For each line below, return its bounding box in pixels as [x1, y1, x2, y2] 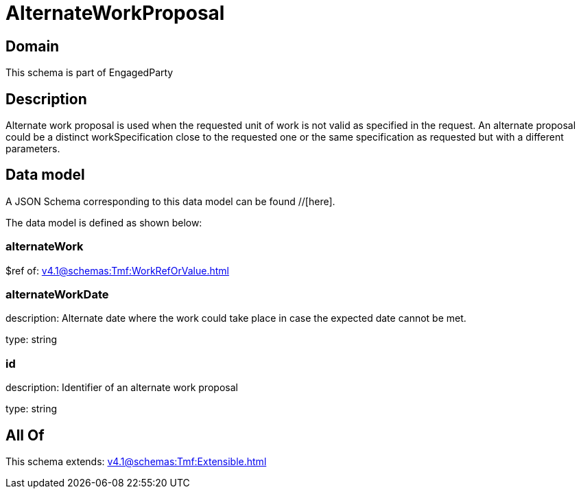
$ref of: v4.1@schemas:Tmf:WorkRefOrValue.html [5, 264, 229, 277]
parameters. [5, 143, 60, 155]
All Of [5, 426, 45, 444]
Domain [5, 37, 60, 55]
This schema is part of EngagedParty [5, 67, 174, 79]
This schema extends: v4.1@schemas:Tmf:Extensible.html [5, 455, 267, 467]
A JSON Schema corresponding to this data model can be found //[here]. [5, 195, 335, 207]
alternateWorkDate [5, 287, 109, 301]
